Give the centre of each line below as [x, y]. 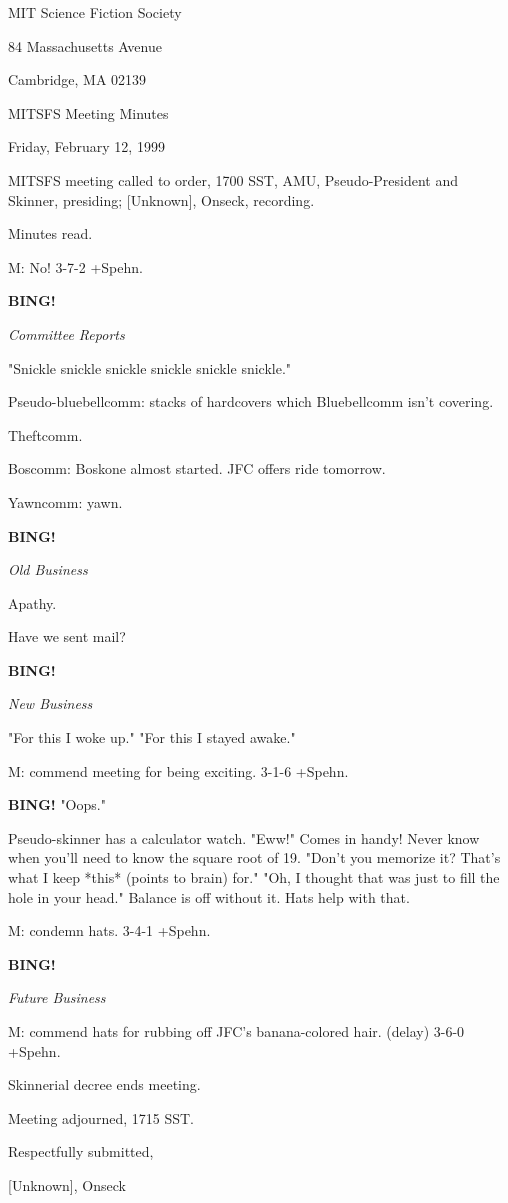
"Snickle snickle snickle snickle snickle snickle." [150, 367]
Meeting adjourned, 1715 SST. [101, 1117]
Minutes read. [50, 233]
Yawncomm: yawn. [65, 501]
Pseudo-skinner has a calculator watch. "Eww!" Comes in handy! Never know [244, 837]
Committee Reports [66, 333]
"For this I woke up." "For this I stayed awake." [152, 737]
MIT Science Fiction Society [95, 12]
